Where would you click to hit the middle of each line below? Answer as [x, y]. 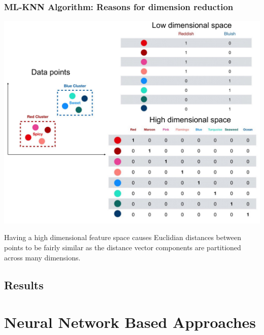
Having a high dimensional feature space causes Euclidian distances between [123, 237]
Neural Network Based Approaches [130, 322]
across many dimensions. [42, 257]
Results [24, 284]
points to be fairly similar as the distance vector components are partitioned [123, 247]
